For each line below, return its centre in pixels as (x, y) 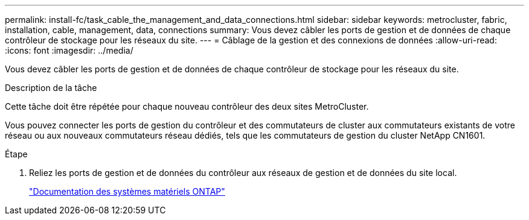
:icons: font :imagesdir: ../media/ (69, 50)
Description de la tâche (51, 88)
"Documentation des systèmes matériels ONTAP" (127, 191)
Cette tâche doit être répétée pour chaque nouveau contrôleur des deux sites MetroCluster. (187, 106)
